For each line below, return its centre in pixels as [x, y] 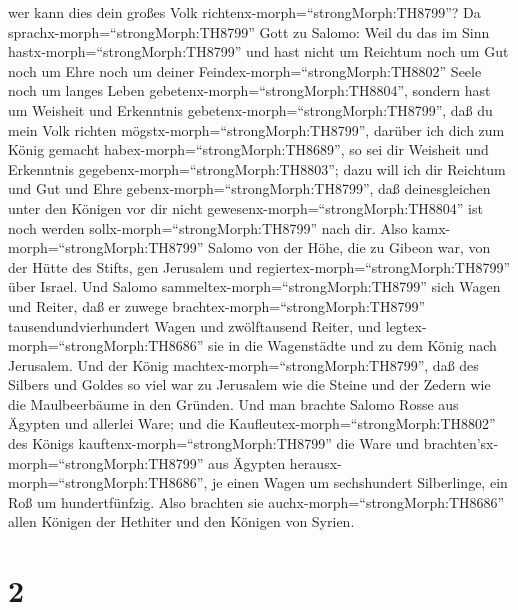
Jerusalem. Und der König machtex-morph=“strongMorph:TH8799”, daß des [243, 364]
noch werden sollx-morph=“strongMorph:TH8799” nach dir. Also [208, 227]
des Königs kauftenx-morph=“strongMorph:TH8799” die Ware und [214, 443]
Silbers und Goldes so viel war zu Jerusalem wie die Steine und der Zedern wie [249, 384]
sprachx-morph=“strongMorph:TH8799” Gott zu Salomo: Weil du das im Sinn [249, 31]
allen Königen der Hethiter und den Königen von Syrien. [181, 521]
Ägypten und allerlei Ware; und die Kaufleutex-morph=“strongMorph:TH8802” [252, 423]
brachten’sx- [461, 443]
